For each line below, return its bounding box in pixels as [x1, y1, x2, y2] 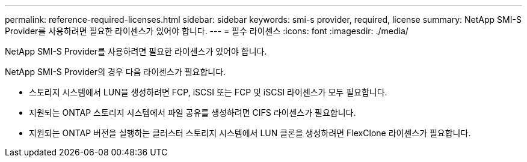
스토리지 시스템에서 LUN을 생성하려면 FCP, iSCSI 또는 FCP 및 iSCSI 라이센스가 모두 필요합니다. [29, 87, 387, 97]
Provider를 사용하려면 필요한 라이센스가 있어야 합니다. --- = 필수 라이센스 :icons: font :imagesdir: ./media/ [5, 26, 408, 36]
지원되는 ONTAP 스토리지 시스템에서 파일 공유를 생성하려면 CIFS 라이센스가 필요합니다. [29, 107, 356, 118]
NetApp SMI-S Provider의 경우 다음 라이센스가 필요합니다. [5, 67, 226, 77]
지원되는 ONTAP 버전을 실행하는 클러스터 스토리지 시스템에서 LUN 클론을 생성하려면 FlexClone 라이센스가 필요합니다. [29, 128, 471, 138]
